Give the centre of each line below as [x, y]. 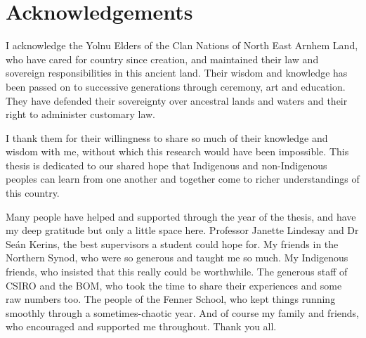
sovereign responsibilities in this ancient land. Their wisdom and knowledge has [177, 73]
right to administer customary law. [80, 114]
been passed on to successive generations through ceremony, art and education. [176, 86]
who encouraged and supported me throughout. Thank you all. [141, 326]
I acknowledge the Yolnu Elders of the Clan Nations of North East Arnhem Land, [182, 45]
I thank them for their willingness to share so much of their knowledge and [167, 137]
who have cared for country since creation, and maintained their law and [162, 59]
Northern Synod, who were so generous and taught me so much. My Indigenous [177, 258]
